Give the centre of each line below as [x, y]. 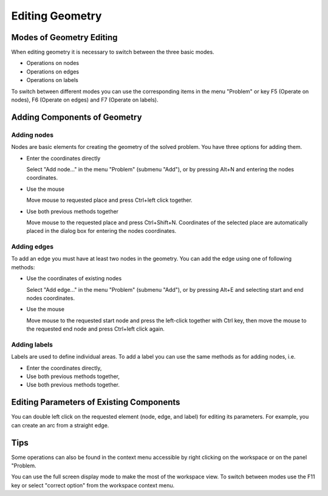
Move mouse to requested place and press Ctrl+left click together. [109, 200]
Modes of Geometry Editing [64, 37]
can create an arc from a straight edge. [60, 425]
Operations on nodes [53, 63]
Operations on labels [52, 80]
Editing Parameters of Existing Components [96, 402]
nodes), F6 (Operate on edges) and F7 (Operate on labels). [85, 100]
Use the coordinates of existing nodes [74, 278]
